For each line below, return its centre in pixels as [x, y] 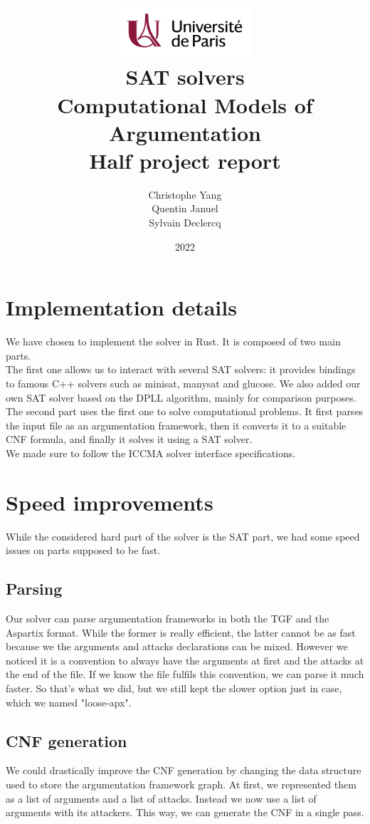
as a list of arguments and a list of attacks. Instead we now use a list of [161, 798]
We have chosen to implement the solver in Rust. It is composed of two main [173, 341]
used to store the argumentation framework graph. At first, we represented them [181, 784]
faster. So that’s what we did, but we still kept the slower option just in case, [174, 688]
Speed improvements [110, 502]
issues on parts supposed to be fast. [83, 550]
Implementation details [121, 307]
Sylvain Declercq [185, 223]
